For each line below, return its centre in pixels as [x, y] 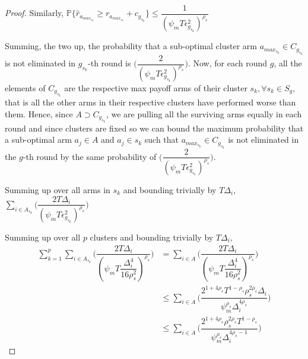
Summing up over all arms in [58, 189]
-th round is [109, 63]
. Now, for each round [228, 63]
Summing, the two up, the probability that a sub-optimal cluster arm [131, 46]
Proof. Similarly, [34, 13]
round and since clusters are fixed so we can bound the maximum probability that [154, 128]
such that [162, 140]
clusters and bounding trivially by [152, 237]
